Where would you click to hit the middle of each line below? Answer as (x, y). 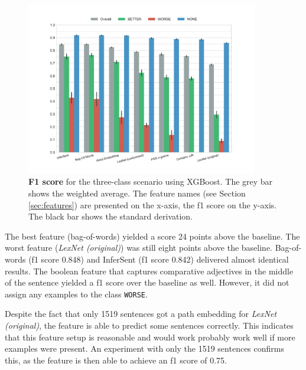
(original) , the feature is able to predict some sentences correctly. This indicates (149, 325)
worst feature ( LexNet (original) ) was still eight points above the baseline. (139, 248)
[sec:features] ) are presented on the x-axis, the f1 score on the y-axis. (153, 204)
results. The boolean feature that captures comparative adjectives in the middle (149, 271)
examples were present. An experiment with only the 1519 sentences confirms (144, 348)
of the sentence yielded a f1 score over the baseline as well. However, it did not (147, 282)
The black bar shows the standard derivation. (111, 216)
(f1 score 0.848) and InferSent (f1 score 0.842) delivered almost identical (159, 259)
